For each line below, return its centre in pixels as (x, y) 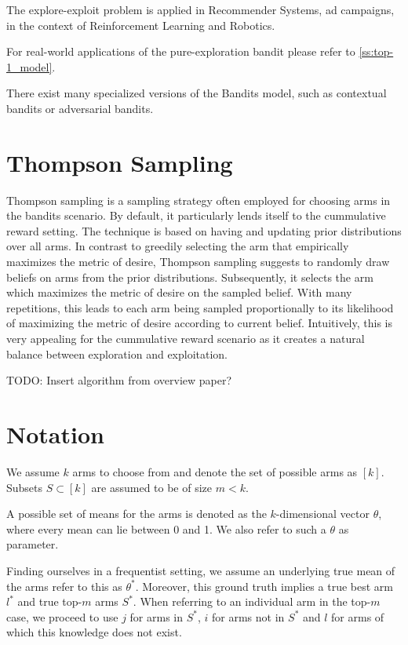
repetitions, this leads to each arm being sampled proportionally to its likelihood (200, 307)
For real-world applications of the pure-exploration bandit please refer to (181, 51)
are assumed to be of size (152, 487)
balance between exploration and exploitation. (117, 353)
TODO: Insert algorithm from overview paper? (119, 380)
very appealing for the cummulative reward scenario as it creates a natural (186, 339)
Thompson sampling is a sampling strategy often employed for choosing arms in (199, 200)
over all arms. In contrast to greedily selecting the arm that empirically (178, 246)
